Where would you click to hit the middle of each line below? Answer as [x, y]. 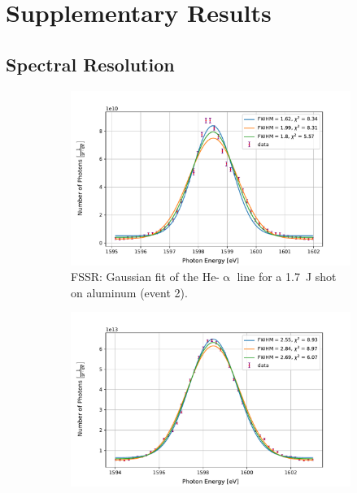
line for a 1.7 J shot [287, 277]
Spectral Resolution [90, 64]
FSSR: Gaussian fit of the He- [146, 277]
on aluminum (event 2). [129, 292]
